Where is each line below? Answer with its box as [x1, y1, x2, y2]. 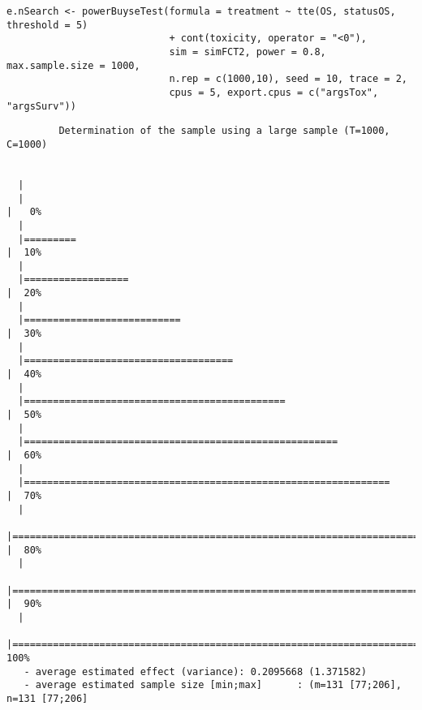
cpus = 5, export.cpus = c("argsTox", [169, 86, 379, 98]
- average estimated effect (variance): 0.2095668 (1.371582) [24, 665, 367, 678]
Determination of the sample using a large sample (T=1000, [58, 125, 390, 137]
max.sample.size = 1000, [6, 59, 140, 71]
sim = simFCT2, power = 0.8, [169, 45, 326, 58]
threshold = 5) [6, 19, 88, 31]
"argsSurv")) [6, 100, 76, 112]
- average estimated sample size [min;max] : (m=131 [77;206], [24, 679, 402, 691]
